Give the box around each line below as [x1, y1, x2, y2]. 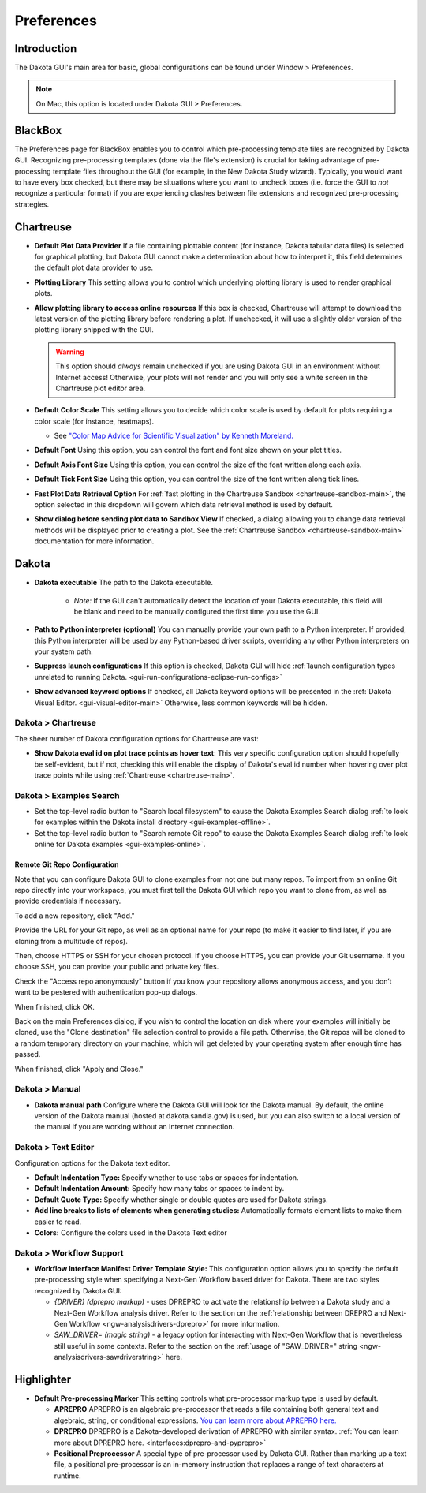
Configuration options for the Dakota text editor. [14, 1158, 170, 1167]
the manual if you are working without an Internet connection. [34, 1122, 235, 1132]
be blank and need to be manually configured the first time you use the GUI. [73, 607, 321, 616]
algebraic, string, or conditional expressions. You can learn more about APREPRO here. [54, 1416, 337, 1425]
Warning [55, 347, 84, 356]
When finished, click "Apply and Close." [14, 1064, 144, 1073]
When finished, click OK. [14, 1002, 95, 1011]
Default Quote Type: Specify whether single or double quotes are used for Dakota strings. [34, 1195, 328, 1204]
